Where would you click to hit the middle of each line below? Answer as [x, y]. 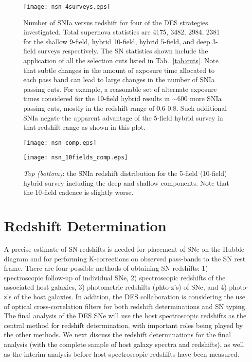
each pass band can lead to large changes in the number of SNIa [119, 79]
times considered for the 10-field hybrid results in [97, 98]
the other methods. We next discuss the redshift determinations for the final [117, 335]
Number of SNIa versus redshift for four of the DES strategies [116, 22]
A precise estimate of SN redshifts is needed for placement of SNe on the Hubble [124, 249]
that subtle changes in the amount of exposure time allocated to [119, 70]
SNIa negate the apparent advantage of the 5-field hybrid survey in [123, 117]
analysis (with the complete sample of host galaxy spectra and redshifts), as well [124, 344]
